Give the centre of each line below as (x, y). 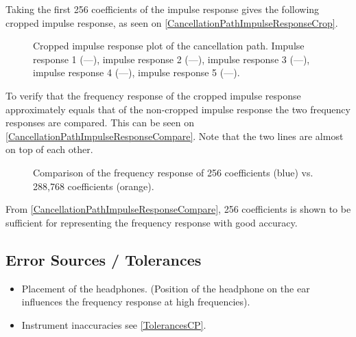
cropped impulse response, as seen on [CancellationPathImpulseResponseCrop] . (172, 22)
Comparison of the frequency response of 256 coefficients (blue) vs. (173, 172)
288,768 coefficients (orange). (94, 186)
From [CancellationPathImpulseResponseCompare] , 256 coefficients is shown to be (178, 209)
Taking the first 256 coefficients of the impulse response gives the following (163, 9)
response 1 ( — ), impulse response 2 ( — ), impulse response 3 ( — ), (171, 59)
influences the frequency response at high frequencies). (136, 302)
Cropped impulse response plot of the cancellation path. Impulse (169, 46)
